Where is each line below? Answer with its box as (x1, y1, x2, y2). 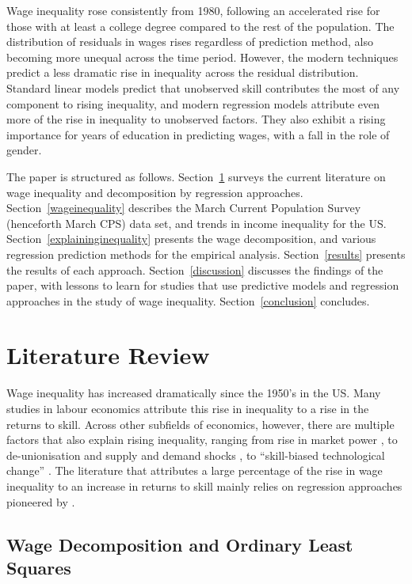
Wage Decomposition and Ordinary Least (6, 532, 353, 556)
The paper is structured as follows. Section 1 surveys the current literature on (6, 168, 386, 184)
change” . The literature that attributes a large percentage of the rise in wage (6, 462, 383, 479)
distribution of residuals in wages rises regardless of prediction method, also (6, 33, 373, 50)
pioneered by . (6, 493, 75, 510)
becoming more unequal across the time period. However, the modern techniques (6, 48, 399, 65)
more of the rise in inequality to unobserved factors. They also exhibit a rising (6, 111, 386, 127)
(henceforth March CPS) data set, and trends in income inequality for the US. (6, 214, 387, 231)
